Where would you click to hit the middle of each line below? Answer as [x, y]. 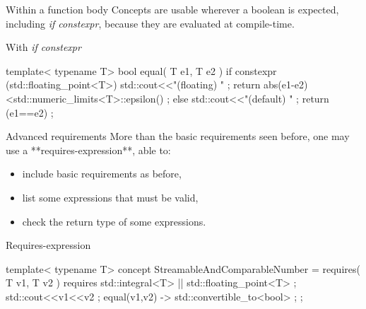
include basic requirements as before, [102, 174]
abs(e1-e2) [286, 84]
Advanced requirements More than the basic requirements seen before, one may [178, 136]
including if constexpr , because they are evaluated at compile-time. [150, 23]
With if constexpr [43, 47]
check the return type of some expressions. [114, 221]
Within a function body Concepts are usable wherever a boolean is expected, [172, 9]
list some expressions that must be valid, [110, 197]
